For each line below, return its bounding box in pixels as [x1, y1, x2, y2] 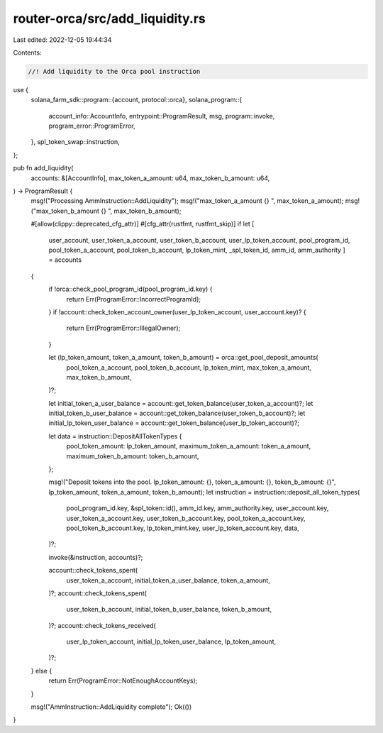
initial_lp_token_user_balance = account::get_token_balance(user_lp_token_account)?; [48, 419, 300, 427]
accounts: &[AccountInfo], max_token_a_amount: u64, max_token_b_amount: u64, [30, 174, 270, 182]
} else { [30, 666, 52, 675]
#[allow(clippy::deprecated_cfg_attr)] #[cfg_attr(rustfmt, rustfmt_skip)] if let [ [30, 220, 255, 228]
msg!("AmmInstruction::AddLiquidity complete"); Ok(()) [30, 702, 191, 711]
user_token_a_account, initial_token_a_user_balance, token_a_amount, [66, 575, 271, 585]
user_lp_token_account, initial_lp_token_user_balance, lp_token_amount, [66, 637, 277, 646]
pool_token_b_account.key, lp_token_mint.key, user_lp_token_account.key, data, [66, 524, 299, 532]
